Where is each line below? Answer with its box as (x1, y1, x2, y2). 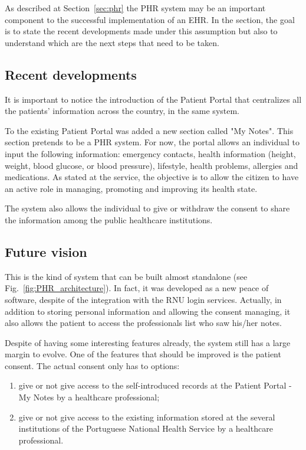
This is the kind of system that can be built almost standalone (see (5, 270, 248, 282)
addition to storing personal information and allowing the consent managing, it (5, 305, 291, 317)
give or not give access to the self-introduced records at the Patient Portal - (18, 379, 292, 392)
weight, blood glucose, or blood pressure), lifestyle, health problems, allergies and (5, 159, 298, 171)
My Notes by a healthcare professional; (18, 391, 160, 403)
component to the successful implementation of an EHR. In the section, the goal (5, 13, 295, 25)
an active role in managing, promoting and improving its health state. (5, 182, 258, 194)
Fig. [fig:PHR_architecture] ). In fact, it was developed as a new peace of (5, 282, 269, 294)
